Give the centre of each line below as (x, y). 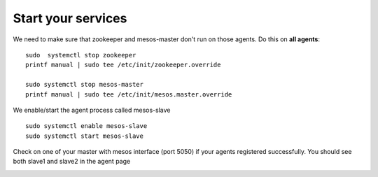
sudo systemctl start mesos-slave (84, 136)
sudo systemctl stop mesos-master (84, 85)
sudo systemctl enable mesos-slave (86, 126)
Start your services (70, 18)
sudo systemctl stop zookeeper (81, 55)
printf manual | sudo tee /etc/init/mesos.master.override (129, 94)
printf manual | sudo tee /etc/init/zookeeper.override (123, 65)
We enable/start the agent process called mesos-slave (92, 110)
